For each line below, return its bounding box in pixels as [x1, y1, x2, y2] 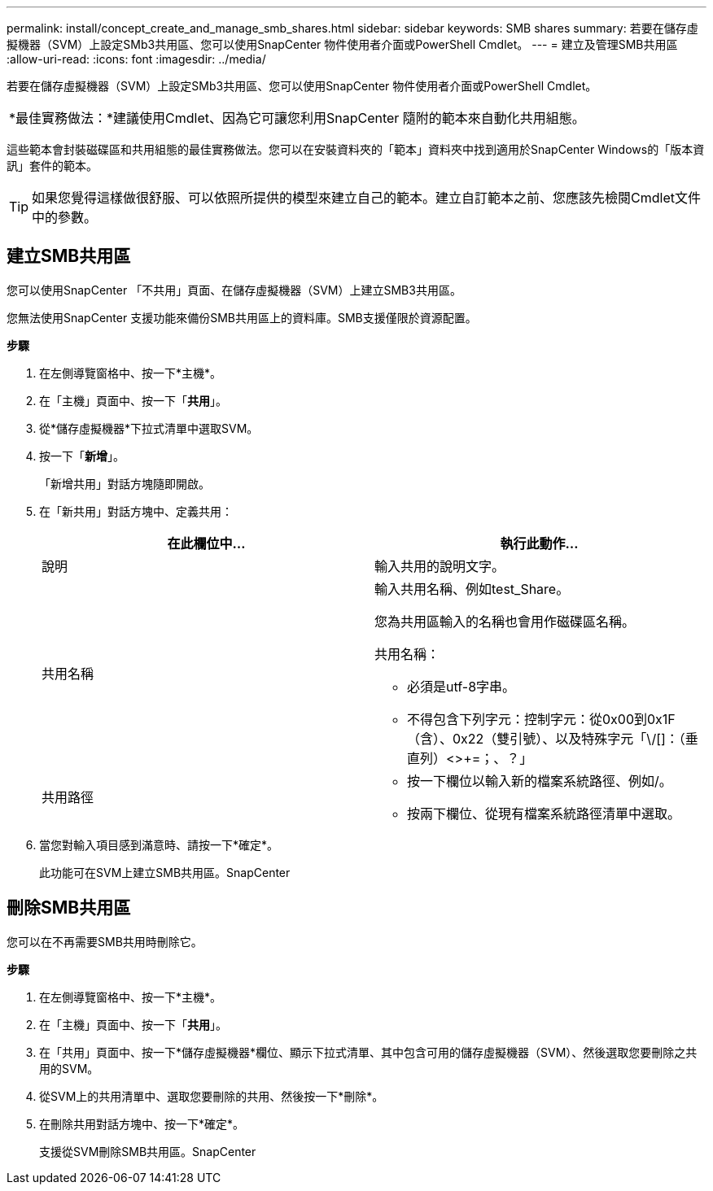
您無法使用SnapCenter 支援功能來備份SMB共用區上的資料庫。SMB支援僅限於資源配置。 [7, 310, 477, 325]
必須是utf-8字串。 [407, 678, 516, 695]
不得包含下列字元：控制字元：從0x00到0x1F [407, 710, 676, 727]
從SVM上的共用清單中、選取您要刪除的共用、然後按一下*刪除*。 [39, 1088, 384, 1103]
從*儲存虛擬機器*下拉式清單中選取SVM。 [39, 421, 259, 435]
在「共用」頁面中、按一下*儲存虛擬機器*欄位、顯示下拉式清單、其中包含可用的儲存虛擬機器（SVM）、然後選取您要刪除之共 [39, 1045, 698, 1059]
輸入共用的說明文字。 [374, 557, 505, 574]
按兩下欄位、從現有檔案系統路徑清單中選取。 [407, 805, 681, 822]
